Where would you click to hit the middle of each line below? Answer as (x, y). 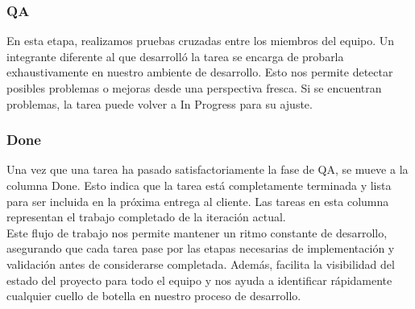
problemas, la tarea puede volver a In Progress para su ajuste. (160, 103)
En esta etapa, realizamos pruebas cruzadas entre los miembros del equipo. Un (201, 41)
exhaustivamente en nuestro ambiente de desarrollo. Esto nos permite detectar (200, 72)
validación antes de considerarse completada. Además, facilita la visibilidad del (201, 264)
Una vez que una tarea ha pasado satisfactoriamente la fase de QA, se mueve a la (207, 169)
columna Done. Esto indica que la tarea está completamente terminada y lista (199, 185)
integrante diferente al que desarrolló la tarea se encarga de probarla (175, 56)
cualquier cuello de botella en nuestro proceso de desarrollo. (154, 296)
